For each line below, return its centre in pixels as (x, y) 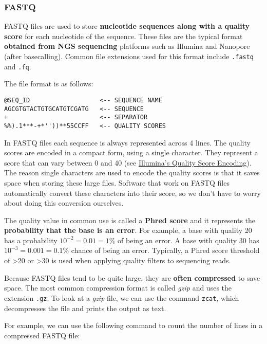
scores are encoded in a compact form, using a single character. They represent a (131, 152)
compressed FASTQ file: (42, 335)
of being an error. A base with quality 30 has (188, 240)
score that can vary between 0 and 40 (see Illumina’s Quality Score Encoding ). (128, 162)
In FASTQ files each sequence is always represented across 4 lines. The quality (127, 142)
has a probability (31, 240)
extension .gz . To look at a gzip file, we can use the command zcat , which (122, 297)
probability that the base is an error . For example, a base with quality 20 (128, 230)
